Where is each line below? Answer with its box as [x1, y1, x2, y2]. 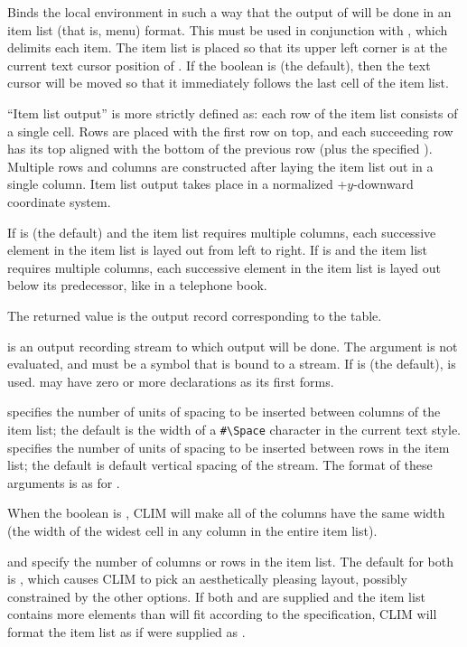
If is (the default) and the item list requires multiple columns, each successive [7, 222, 436, 241]
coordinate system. [7, 192, 111, 211]
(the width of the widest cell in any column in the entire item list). [7, 520, 378, 539]
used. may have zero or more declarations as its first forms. [7, 371, 334, 390]
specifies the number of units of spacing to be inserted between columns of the [7, 402, 441, 421]
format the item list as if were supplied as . [7, 622, 246, 641]
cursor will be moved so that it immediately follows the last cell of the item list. [7, 73, 449, 92]
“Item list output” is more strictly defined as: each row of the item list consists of [7, 103, 458, 122]
